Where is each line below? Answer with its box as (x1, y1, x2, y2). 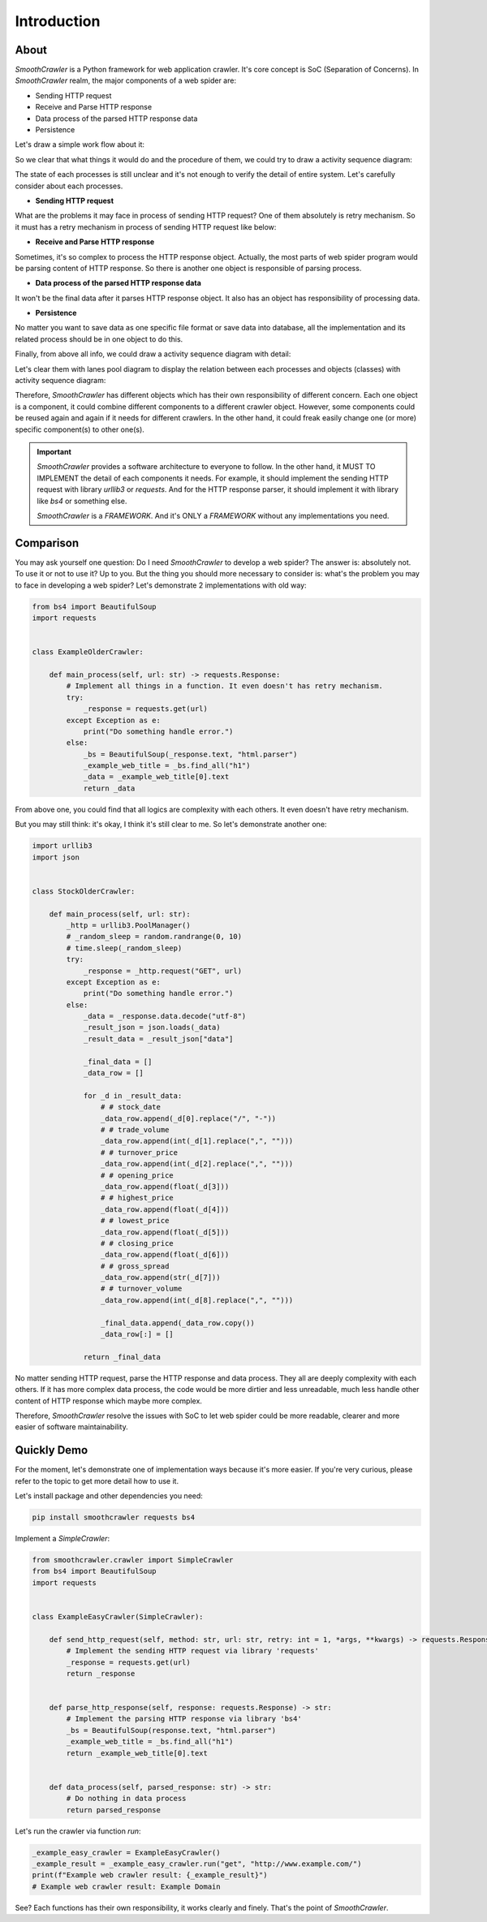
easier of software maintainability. (15, 1422, 129, 1432)
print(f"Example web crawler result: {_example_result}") (32, 1871, 268, 1880)
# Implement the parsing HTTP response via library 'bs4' (66, 1714, 302, 1724)
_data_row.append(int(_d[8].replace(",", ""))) (100, 1295, 294, 1304)
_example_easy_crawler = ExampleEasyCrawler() (32, 1847, 221, 1857)
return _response (66, 1669, 136, 1678)
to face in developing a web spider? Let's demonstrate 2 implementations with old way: (15, 580, 308, 590)
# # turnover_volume (100, 1284, 183, 1294)
